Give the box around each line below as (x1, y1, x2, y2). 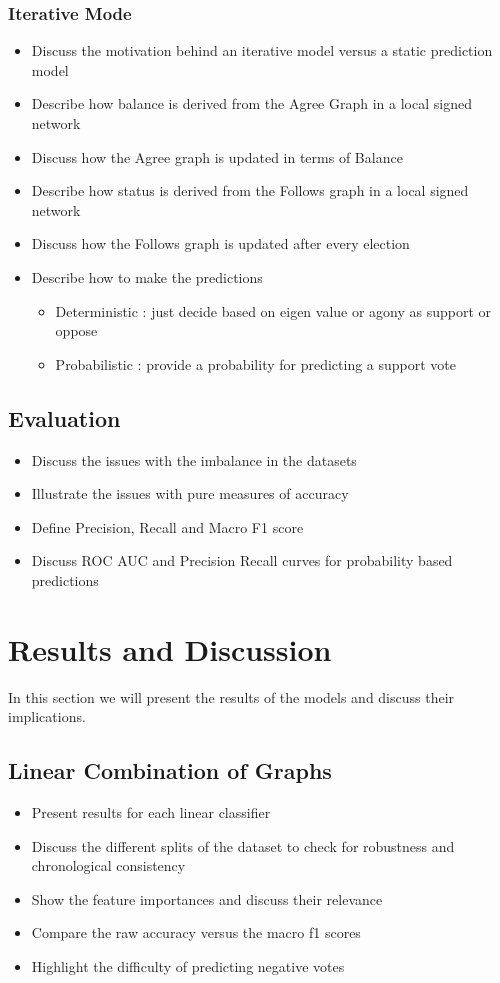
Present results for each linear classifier (31, 802, 271, 823)
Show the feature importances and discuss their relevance (31, 888, 383, 909)
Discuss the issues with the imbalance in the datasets (31, 449, 357, 470)
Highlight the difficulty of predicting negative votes (31, 956, 345, 976)
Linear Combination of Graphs (8, 755, 332, 786)
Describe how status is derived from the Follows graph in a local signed (31, 180, 469, 201)
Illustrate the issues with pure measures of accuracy (31, 483, 349, 504)
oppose (55, 320, 98, 341)
